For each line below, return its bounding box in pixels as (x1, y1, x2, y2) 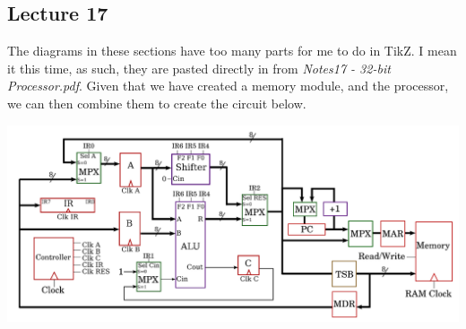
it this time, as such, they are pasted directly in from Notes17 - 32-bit (7, 58, 391, 77)
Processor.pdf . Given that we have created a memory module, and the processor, (7, 76, 449, 95)
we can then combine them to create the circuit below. (7, 93, 306, 112)
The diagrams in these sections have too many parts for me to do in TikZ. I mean (7, 41, 457, 60)
